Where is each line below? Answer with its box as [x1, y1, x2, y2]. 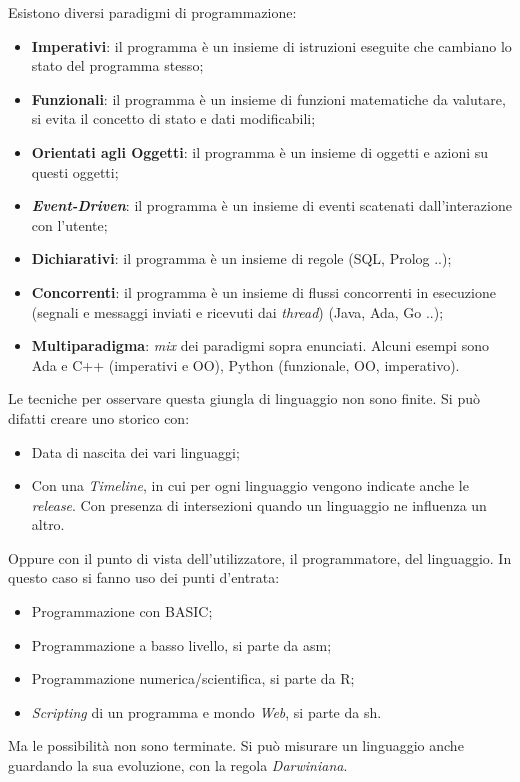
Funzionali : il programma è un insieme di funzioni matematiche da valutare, [31, 88, 506, 109]
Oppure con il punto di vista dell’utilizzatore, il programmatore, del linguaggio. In [8, 547, 512, 568]
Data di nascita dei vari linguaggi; [31, 441, 240, 462]
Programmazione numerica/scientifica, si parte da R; [31, 668, 355, 689]
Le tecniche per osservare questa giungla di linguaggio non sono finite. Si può [8, 388, 480, 409]
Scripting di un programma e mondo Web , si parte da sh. [31, 701, 382, 722]
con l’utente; [31, 214, 108, 235]
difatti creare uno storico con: [8, 407, 190, 428]
